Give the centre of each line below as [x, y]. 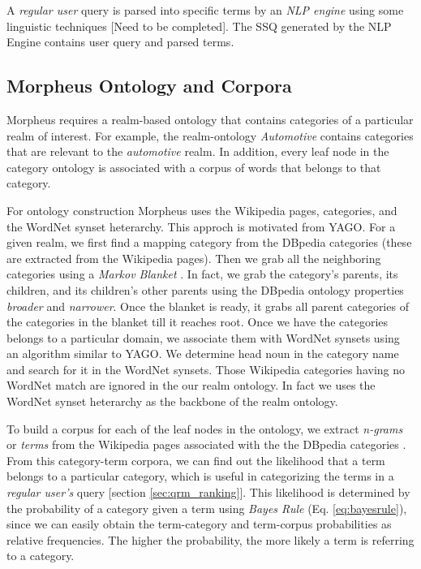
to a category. [41, 556]
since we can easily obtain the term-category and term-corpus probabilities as [199, 524]
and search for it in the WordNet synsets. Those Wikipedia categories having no [206, 369]
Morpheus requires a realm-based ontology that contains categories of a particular [210, 119]
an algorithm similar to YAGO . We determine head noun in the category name [203, 353]
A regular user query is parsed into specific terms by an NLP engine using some [205, 10]
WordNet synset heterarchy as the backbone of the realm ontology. [172, 401]
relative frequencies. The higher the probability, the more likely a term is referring [210, 539]
